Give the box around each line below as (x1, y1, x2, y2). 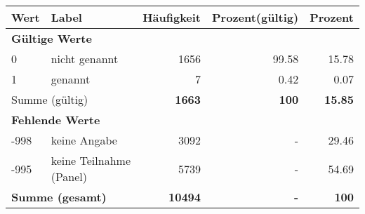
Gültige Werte (11, 30, 92, 46)
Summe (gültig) (11, 91, 88, 107)
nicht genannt (51, 51, 119, 67)
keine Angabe (51, 132, 117, 148)
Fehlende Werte (11, 112, 100, 128)
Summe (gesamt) (11, 189, 107, 205)
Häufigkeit (142, 9, 201, 25)
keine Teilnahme (51, 152, 131, 168)
